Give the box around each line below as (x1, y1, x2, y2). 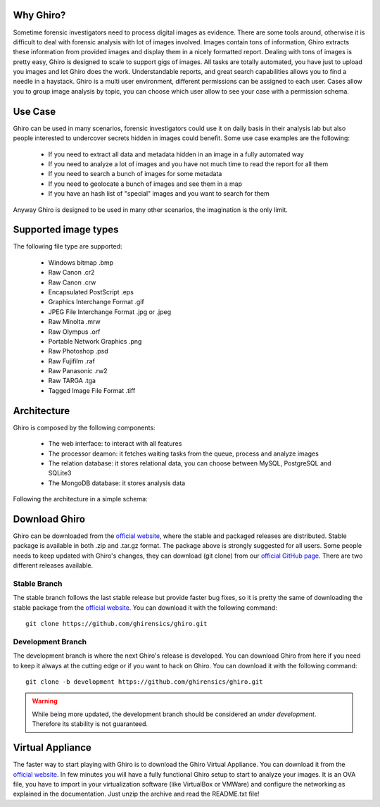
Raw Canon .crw (48, 278, 96, 287)
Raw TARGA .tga (48, 377, 96, 385)
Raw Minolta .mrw (48, 318, 101, 326)
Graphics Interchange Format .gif (48, 298, 144, 306)
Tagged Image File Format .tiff (48, 386, 136, 394)
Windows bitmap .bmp (48, 258, 114, 267)
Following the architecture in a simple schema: (13, 495, 148, 503)
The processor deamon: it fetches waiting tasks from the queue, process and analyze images (48, 449, 319, 458)
